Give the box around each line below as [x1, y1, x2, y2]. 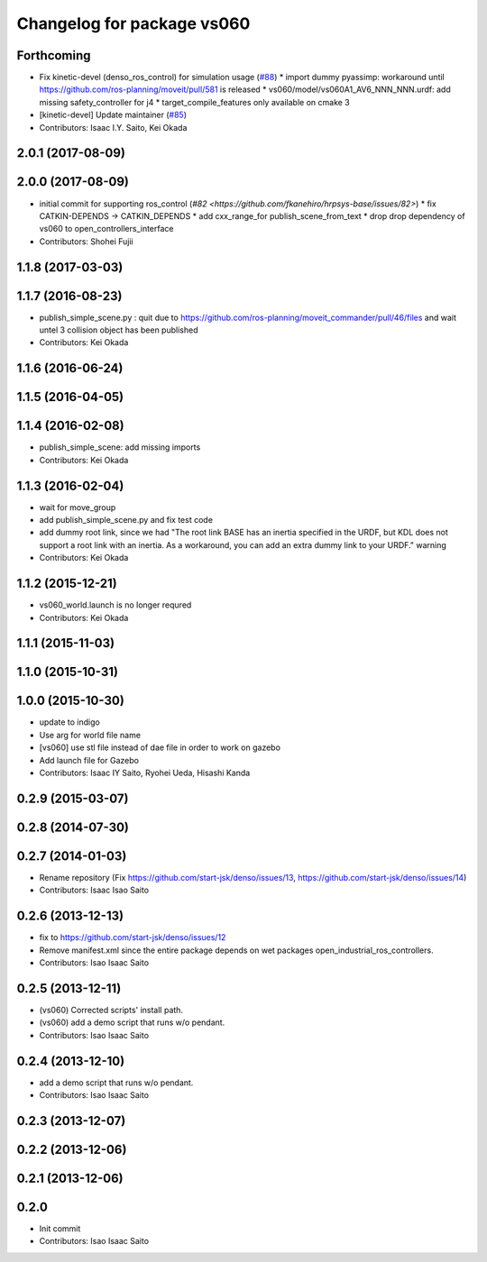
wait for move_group [39, 501, 116, 513]
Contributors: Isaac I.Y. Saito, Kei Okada [39, 122, 188, 133]
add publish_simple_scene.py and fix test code [39, 515, 214, 526]
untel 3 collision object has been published [39, 325, 198, 335]
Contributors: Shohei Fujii [39, 235, 134, 247]
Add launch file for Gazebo [39, 754, 140, 765]
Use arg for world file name [39, 729, 142, 740]
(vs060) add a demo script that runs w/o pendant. [39, 1017, 225, 1028]
